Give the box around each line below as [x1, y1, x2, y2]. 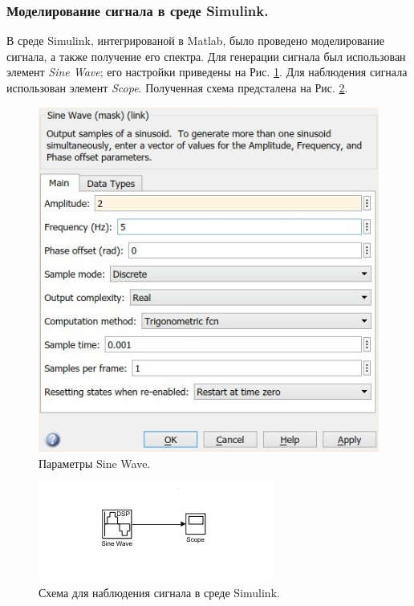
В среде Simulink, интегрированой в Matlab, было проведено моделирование [6, 32, 384, 49]
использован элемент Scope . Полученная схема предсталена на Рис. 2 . [6, 79, 348, 96]
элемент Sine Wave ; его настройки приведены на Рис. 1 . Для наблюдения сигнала [6, 63, 408, 80]
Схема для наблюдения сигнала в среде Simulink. [39, 584, 280, 600]
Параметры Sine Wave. [39, 454, 151, 471]
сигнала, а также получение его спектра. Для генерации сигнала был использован [6, 47, 406, 64]
